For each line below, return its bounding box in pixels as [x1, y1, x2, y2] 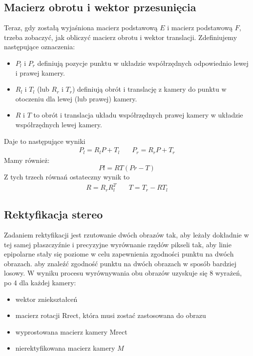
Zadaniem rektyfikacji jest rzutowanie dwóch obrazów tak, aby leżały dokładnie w [4, 230, 249, 239]
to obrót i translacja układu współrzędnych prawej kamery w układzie [33, 110, 243, 120]
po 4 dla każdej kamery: [4, 277, 76, 287]
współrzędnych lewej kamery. [15, 119, 102, 129]
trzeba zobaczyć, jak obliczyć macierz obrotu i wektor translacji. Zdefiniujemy [4, 32, 237, 42]
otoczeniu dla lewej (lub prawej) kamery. [15, 93, 137, 103]
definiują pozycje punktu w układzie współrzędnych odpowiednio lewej [37, 58, 249, 68]
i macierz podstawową [167, 22, 233, 33]
